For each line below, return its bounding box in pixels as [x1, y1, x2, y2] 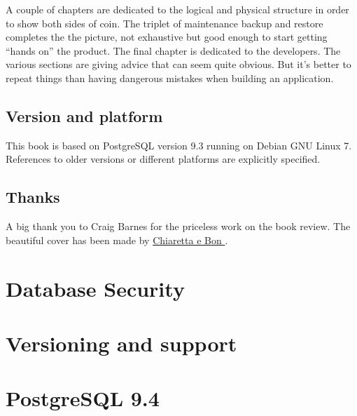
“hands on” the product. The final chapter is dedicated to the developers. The [6, 43, 341, 58]
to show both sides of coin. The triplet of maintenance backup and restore [6, 15, 323, 30]
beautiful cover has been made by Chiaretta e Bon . [6, 232, 228, 247]
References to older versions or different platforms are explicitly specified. [6, 152, 321, 166]
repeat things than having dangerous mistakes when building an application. [6, 70, 334, 85]
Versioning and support [6, 328, 237, 357]
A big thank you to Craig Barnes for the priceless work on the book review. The [6, 219, 351, 234]
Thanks [6, 186, 60, 208]
